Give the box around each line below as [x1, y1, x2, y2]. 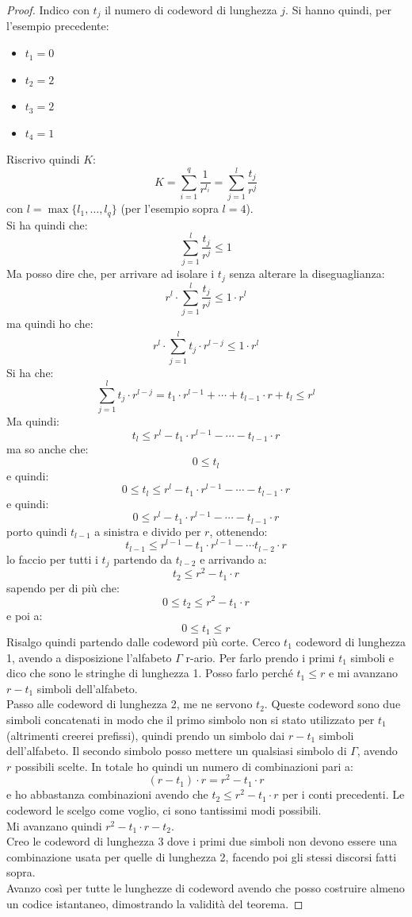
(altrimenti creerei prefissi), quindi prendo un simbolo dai [6, 726, 285, 743]
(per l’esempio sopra [120, 200, 219, 217]
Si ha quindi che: [6, 216, 88, 233]
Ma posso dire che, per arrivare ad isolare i [6, 265, 215, 282]
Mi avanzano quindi [6, 817, 102, 834]
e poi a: [6, 607, 43, 623]
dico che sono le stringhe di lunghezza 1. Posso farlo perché [6, 665, 293, 681]
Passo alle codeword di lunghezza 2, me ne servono [6, 695, 253, 712]
